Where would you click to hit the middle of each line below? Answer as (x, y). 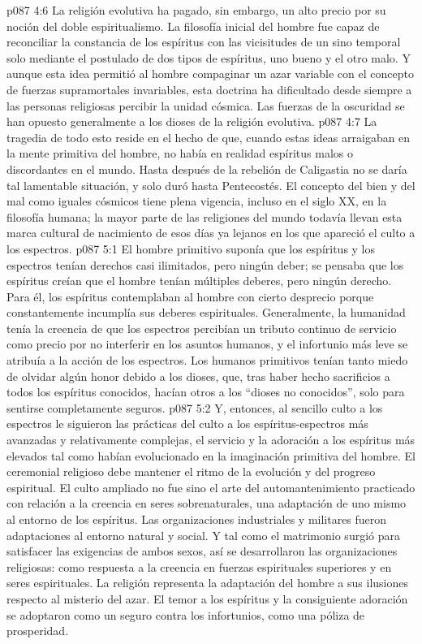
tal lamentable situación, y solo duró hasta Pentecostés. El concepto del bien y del (211, 185)
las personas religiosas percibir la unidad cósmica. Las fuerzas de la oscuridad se (206, 105)
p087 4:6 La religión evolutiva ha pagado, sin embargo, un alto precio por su (196, 10)
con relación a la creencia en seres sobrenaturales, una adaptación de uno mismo (207, 503)
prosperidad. (38, 631)
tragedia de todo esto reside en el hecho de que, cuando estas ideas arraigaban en (209, 137)
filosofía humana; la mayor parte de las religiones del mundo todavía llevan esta (205, 216)
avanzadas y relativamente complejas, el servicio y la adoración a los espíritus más (211, 440)
